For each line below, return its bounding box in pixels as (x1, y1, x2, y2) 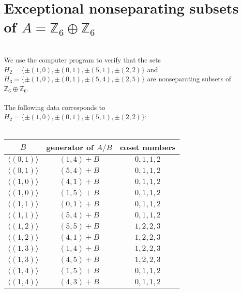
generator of (46, 141, 94, 153)
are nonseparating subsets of (147, 74, 231, 84)
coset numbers (120, 141, 176, 153)
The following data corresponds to (4, 102, 106, 112)
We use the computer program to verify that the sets (4, 54, 161, 64)
